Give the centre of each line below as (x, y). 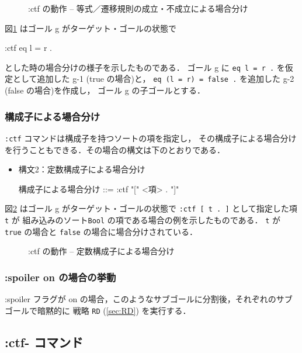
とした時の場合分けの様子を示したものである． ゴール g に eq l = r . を (145, 67)
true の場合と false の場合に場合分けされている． (101, 231)
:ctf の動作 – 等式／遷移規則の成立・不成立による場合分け (138, 8)
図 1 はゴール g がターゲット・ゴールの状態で (91, 28)
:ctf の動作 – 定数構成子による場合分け (101, 251)
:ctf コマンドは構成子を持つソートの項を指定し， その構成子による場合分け (151, 138)
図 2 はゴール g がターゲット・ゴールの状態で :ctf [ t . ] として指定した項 (151, 208)
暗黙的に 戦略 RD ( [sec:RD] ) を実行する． (114, 310)
